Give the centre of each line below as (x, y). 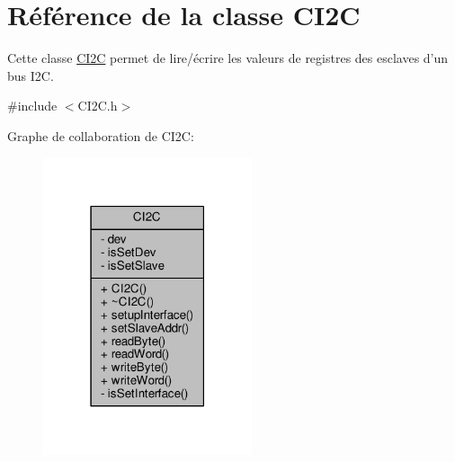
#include (32, 106)
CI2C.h (98, 106)
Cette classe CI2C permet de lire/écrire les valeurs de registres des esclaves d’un (228, 58)
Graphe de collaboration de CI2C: (101, 135)
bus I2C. (31, 75)
